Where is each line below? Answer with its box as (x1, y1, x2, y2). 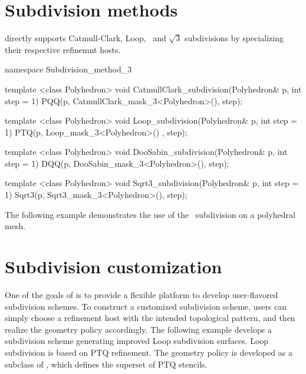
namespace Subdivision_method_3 (5, 63, 132, 75)
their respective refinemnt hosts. (5, 43, 121, 55)
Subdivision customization (5, 254, 222, 279)
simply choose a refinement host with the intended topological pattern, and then (5, 312, 295, 324)
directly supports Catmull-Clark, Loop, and (5, 32, 166, 44)
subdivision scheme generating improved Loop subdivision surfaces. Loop (5, 335, 269, 347)
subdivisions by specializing (185, 32, 284, 44)
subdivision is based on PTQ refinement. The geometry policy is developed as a (5, 346, 292, 358)
